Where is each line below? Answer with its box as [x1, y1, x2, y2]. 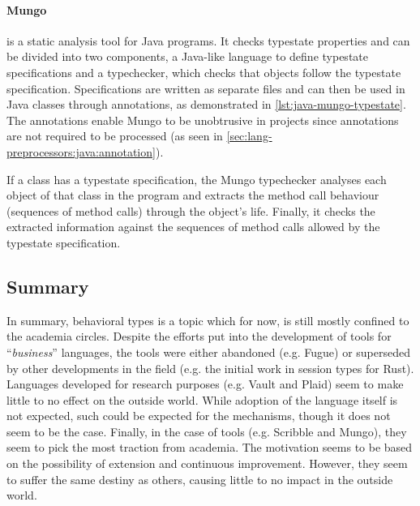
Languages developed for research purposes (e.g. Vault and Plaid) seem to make [6, 375, 404, 392]
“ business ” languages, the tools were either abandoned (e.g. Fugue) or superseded [6, 343, 411, 360]
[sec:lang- [226, 127, 272, 144]
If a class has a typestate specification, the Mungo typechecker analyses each [6, 170, 387, 187]
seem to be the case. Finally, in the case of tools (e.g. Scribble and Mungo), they [6, 422, 407, 440]
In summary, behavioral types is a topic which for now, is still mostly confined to [6, 311, 409, 328]
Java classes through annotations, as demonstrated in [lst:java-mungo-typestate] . [6, 96, 406, 113]
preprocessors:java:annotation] [6, 143, 156, 160]
